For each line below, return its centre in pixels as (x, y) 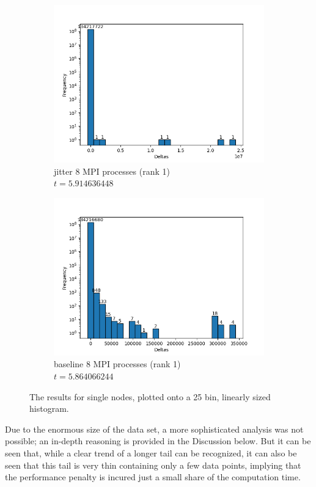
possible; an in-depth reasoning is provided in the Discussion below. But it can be (158, 441)
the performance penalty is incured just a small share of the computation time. (153, 477)
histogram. (49, 408)
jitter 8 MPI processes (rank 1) (112, 171)
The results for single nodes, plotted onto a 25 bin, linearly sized (150, 396)
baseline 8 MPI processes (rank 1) (117, 364)
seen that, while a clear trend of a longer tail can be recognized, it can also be (151, 452)
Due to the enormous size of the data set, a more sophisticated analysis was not (154, 429)
